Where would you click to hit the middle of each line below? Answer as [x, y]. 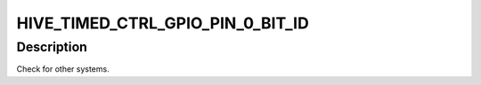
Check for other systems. [63, 69]
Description [52, 47]
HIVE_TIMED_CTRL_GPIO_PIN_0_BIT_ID [163, 23]
